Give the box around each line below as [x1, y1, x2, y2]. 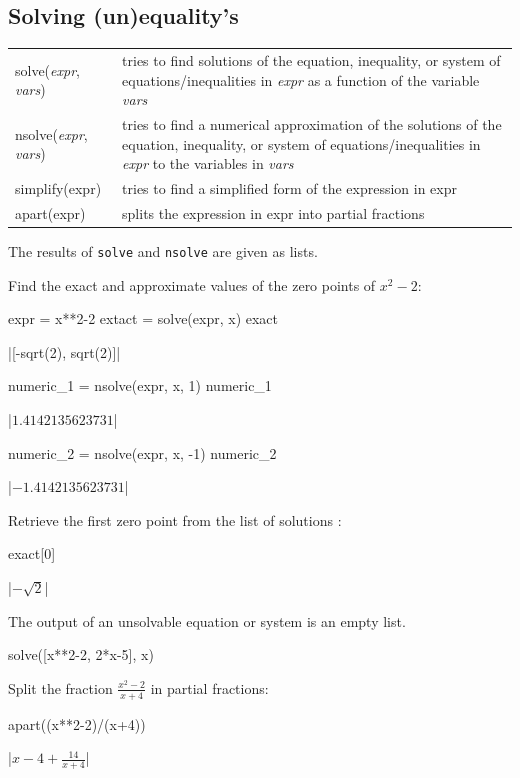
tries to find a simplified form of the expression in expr [122, 178, 457, 199]
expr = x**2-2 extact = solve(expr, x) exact [8, 308, 279, 329]
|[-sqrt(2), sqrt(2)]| [8, 341, 121, 362]
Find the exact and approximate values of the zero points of [8, 274, 376, 295]
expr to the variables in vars [122, 153, 294, 174]
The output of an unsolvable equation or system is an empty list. [8, 610, 406, 631]
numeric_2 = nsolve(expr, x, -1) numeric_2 [8, 442, 277, 463]
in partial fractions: [150, 677, 269, 698]
